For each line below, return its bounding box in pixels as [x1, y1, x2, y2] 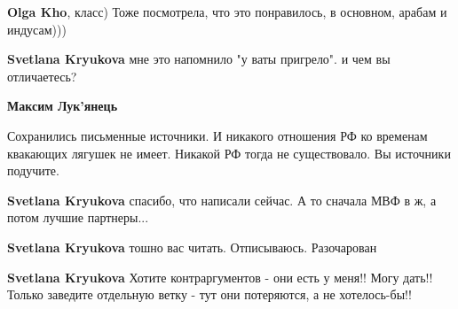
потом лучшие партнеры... [7, 208, 149, 227]
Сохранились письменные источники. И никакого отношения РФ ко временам [7, 126, 428, 144]
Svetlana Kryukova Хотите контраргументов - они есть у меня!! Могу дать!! [7, 267, 433, 286]
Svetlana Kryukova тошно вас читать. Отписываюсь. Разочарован [7, 237, 377, 256]
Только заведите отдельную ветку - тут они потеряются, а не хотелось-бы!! [7, 285, 412, 304]
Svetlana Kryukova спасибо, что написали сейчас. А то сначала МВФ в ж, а [7, 190, 437, 209]
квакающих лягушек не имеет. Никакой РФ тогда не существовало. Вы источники [7, 143, 451, 162]
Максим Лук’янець [7, 97, 118, 115]
